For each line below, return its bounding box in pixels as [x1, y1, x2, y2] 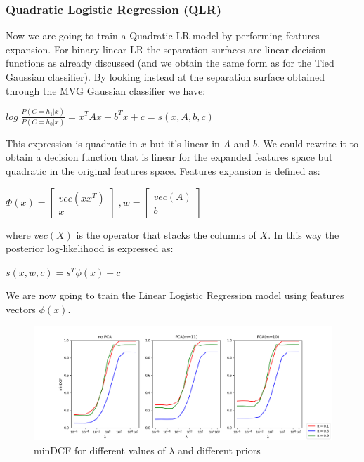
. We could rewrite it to [256, 136, 358, 150]
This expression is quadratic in [6, 136, 138, 150]
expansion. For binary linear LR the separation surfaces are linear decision [6, 41, 326, 56]
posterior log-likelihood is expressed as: [6, 241, 174, 256]
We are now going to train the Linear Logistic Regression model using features [6, 288, 344, 303]
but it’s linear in [150, 136, 220, 150]
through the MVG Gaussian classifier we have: [6, 83, 206, 98]
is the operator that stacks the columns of [76, 227, 256, 242]
